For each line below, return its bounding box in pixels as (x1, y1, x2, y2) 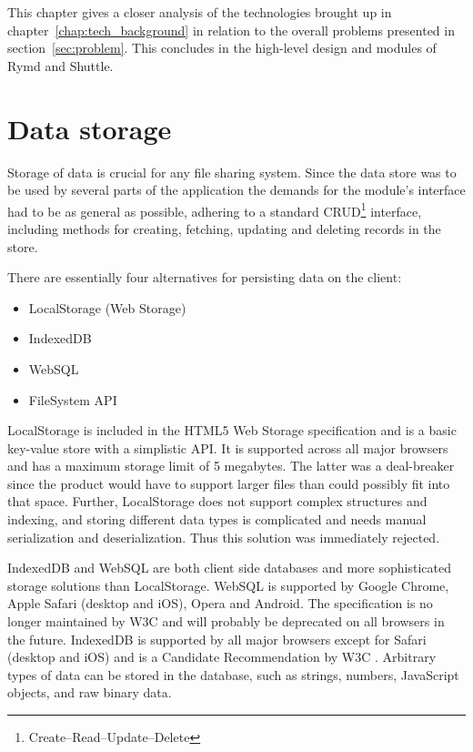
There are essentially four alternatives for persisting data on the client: (7, 268, 402, 287)
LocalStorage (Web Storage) (28, 298, 186, 317)
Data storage (7, 109, 172, 147)
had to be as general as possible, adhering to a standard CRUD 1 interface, (7, 198, 422, 220)
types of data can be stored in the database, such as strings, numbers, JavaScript (7, 665, 459, 684)
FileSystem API (28, 390, 117, 409)
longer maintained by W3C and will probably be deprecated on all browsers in (7, 612, 445, 631)
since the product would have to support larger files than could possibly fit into (7, 473, 450, 493)
